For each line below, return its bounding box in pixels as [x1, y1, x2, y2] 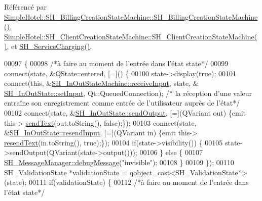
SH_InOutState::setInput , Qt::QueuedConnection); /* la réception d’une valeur [4, 87, 252, 98]
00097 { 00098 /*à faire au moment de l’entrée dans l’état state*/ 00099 [4, 58, 229, 68]
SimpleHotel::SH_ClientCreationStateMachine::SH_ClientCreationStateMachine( [4, 31, 257, 41]
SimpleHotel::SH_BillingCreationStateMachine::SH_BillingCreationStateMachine [4, 11, 258, 22]
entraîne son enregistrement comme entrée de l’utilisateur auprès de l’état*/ [4, 97, 240, 108]
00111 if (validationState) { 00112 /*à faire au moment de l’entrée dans [29, 177, 249, 187]
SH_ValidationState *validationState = [4, 167, 128, 177]
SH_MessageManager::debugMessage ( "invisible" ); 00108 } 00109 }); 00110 [4, 157, 234, 167]
